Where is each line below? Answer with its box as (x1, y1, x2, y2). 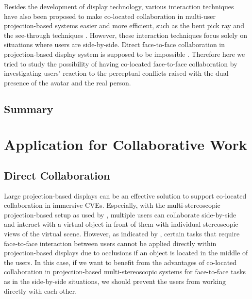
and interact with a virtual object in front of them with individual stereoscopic (4, 219, 238, 229)
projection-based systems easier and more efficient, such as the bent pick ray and (4, 20, 244, 31)
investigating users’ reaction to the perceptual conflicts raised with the (4, 68, 214, 78)
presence (4, 77, 29, 87)
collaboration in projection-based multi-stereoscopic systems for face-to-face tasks (4, 266, 246, 277)
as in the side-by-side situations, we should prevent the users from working (4, 276, 226, 286)
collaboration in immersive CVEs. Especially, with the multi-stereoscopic (4, 200, 220, 210)
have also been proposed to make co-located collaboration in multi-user (4, 11, 216, 21)
